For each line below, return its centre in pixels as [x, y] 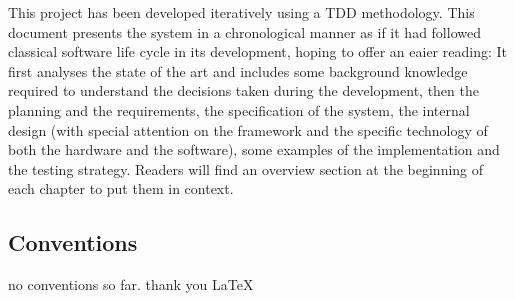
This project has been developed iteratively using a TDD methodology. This [241, 12]
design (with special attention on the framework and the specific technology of [248, 129]
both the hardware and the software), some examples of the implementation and [254, 149]
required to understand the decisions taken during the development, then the [243, 90]
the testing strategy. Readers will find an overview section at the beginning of [246, 168]
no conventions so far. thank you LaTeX [131, 284]
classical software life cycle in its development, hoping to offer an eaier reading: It [257, 51]
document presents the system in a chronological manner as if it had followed [244, 31]
